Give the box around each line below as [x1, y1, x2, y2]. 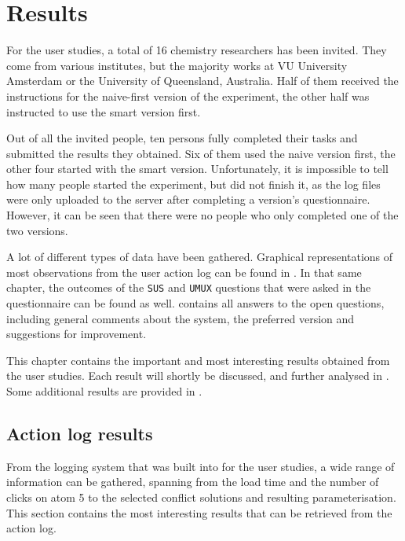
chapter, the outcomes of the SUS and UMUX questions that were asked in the [6, 279, 371, 296]
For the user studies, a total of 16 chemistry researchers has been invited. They [6, 42, 387, 58]
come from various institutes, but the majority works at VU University [6, 57, 348, 73]
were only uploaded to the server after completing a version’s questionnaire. [6, 191, 370, 208]
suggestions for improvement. [6, 326, 147, 342]
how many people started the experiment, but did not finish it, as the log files [6, 175, 381, 192]
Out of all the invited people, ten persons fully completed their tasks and [6, 130, 358, 146]
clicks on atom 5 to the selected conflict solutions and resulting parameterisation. [6, 489, 396, 506]
